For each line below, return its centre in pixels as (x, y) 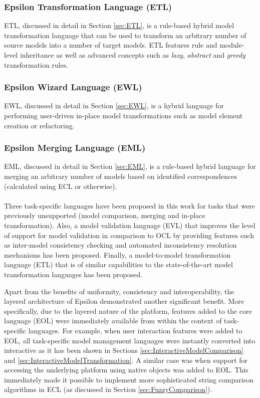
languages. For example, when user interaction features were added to (135, 330)
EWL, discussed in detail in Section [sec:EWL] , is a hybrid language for (114, 106)
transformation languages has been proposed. (73, 274)
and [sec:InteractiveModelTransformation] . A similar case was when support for (126, 360)
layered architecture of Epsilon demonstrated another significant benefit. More (124, 301)
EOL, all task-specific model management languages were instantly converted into (130, 340)
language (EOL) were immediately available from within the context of (113, 321)
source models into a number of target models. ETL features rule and (111, 45)
